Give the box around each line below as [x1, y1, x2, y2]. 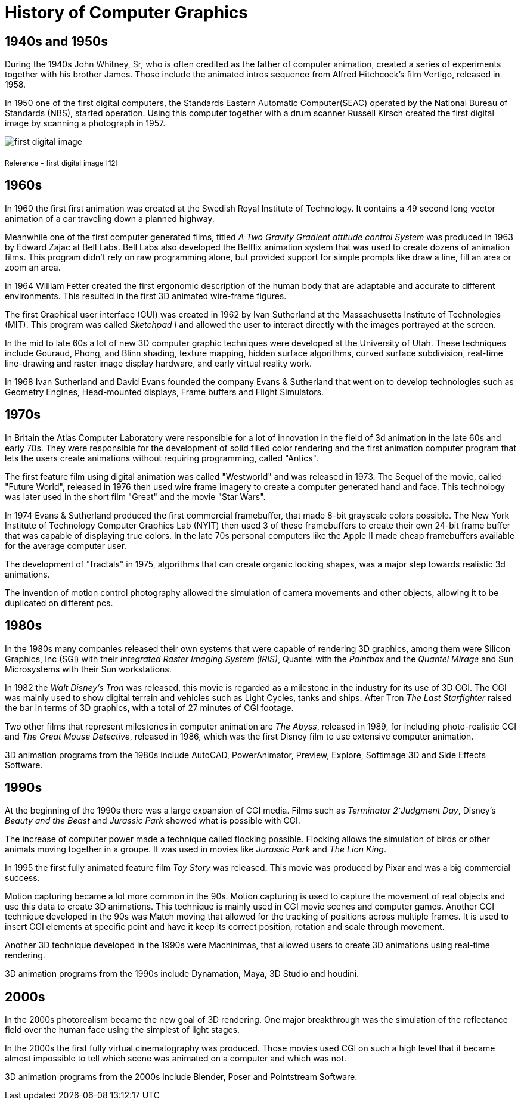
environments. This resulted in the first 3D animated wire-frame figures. [5, 290, 287, 301]
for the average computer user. [5, 540, 127, 551]
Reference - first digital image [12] [5, 159, 118, 167]
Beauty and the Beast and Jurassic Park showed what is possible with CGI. [5, 815, 300, 826]
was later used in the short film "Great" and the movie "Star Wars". [5, 491, 266, 502]
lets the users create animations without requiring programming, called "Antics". [5, 452, 319, 463]
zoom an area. [5, 262, 61, 272]
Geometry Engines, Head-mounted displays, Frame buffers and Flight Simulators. [5, 386, 324, 397]
